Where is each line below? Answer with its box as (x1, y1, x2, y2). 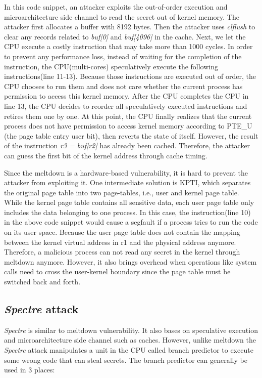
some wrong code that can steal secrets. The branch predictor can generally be (4, 354, 247, 365)
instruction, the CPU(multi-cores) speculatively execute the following (4, 61, 219, 71)
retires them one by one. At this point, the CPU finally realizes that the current (4, 110, 252, 121)
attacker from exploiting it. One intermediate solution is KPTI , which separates (4, 177, 251, 188)
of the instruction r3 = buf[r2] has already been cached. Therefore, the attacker (4, 140, 250, 151)
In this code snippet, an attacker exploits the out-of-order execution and (4, 2, 228, 12)
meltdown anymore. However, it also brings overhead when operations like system (4, 256, 257, 267)
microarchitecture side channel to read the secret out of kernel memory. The (4, 11, 239, 22)
